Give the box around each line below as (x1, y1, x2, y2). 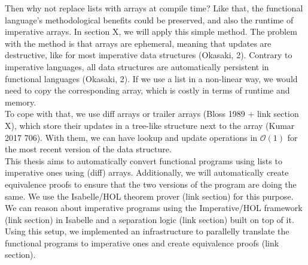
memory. (5, 95, 36, 108)
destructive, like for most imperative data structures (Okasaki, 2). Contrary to (5, 49, 292, 61)
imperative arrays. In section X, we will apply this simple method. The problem (5, 25, 297, 38)
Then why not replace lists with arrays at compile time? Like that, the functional (5, 2, 303, 14)
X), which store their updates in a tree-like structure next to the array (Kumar (5, 119, 295, 131)
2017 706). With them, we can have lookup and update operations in (5, 131, 258, 143)
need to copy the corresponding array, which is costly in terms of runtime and (5, 84, 290, 97)
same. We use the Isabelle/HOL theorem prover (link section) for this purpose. (5, 189, 294, 202)
